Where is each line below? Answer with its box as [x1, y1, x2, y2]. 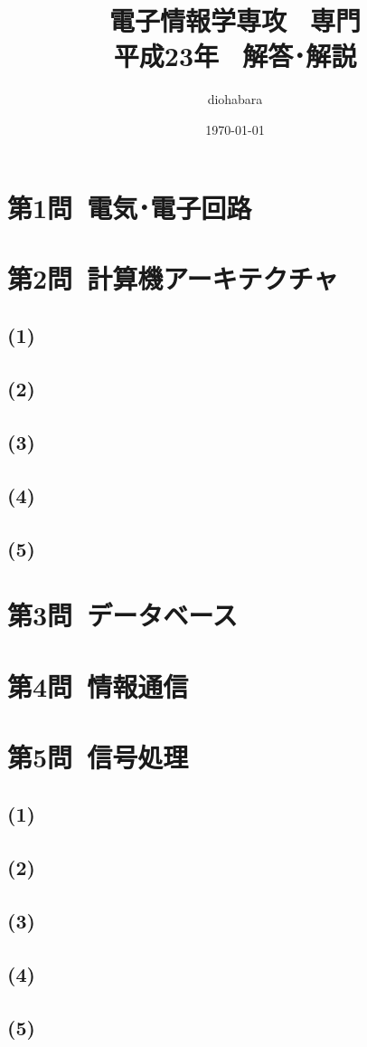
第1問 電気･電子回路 [7, 188, 252, 225]
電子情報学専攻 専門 [108, 2, 362, 39]
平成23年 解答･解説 [113, 37, 357, 74]
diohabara [207, 90, 263, 109]
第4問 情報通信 [7, 667, 189, 704]
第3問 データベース [7, 596, 238, 633]
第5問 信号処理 [7, 738, 189, 775]
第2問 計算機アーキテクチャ [7, 259, 339, 296]
